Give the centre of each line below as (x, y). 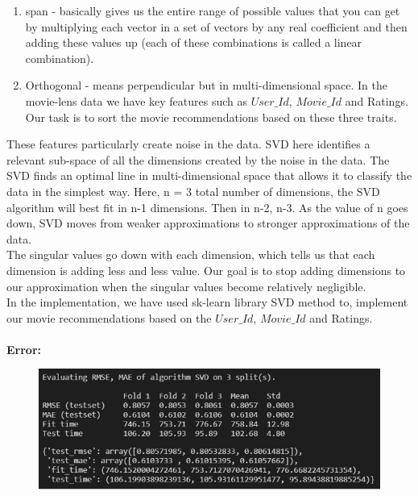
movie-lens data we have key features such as (137, 100)
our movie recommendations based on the (109, 317)
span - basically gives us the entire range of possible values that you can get (213, 10)
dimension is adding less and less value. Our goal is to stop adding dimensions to (206, 270)
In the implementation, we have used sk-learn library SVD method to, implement (207, 302)
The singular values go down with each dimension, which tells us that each (191, 254)
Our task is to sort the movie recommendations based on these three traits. (211, 117)
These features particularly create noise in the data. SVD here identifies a (188, 144)
